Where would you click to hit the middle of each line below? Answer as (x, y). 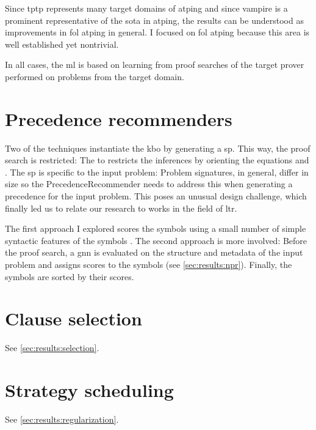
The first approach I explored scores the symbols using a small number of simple (156, 228)
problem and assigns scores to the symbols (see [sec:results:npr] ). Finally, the (149, 265)
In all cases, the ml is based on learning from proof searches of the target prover (155, 65)
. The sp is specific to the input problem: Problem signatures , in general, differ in (157, 172)
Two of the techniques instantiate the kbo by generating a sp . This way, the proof (158, 148)
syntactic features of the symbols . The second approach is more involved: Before (156, 240)
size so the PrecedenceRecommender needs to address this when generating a (149, 184)
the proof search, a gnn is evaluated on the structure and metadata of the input (154, 252)
